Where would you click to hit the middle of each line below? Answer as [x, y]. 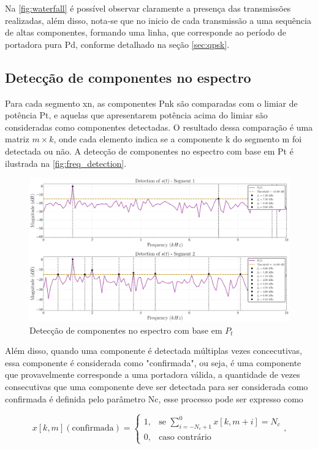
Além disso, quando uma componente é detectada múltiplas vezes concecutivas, [153, 351]
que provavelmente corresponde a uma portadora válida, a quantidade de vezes [153, 374]
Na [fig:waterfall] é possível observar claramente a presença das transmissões [148, 8]
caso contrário [185, 438]
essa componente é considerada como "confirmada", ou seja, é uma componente [153, 362]
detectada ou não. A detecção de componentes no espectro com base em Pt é [149, 151]
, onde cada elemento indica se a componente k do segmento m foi [178, 139]
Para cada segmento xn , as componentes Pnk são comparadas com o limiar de [151, 103]
